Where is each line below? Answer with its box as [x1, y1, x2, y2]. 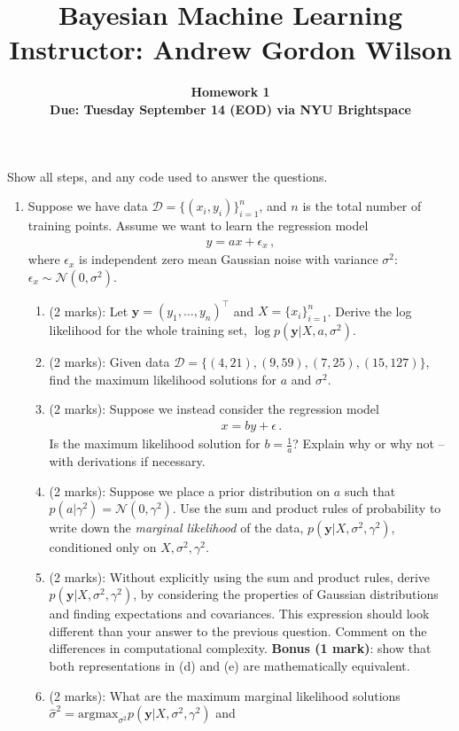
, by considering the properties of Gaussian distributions [133, 585, 439, 603]
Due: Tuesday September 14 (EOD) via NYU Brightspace [50, 99, 411, 118]
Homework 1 [191, 82, 270, 101]
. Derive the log [327, 301, 412, 320]
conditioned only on [49, 538, 157, 556]
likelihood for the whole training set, [49, 321, 247, 339]
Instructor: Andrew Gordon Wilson [9, 31, 452, 67]
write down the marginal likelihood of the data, [49, 518, 304, 537]
